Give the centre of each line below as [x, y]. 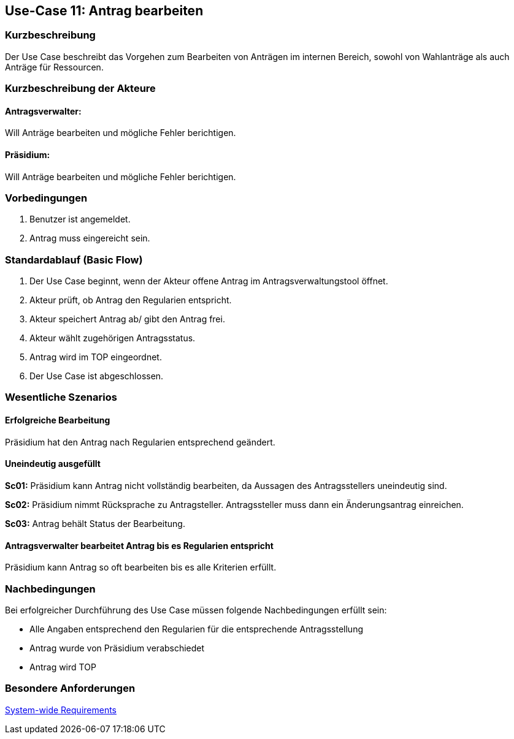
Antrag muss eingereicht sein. [90, 238]
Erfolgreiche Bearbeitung [58, 420]
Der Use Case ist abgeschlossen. [97, 376]
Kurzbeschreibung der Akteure [80, 89]
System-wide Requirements [61, 710]
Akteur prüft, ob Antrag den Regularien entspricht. [131, 300]
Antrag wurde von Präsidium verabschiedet [117, 648]
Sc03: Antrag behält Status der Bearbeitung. [95, 523]
